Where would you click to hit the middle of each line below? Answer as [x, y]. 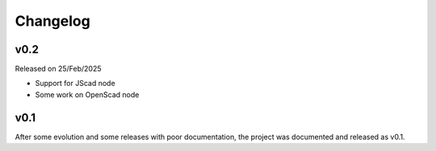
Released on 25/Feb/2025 [58, 69]
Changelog [52, 21]
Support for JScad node [75, 84]
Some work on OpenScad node [87, 94]
